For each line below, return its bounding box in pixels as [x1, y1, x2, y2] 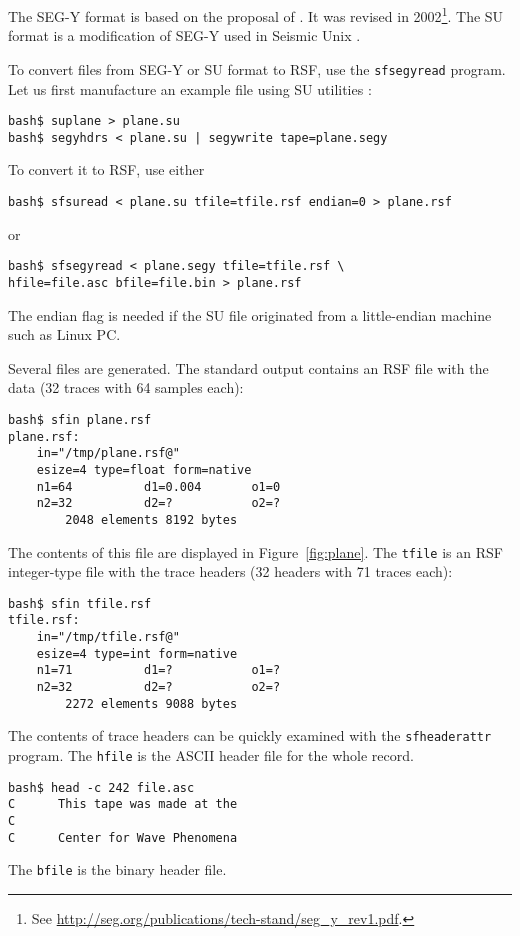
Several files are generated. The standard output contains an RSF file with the [8, 357, 489, 378]
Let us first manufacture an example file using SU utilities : [8, 78, 372, 99]
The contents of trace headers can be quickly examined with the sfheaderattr [8, 725, 492, 746]
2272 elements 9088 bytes [65, 696, 238, 711]
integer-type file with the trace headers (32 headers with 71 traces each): [8, 561, 453, 582]
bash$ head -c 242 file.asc [8, 780, 195, 795]
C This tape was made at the [8, 797, 238, 812]
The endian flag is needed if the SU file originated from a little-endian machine [8, 304, 492, 325]
